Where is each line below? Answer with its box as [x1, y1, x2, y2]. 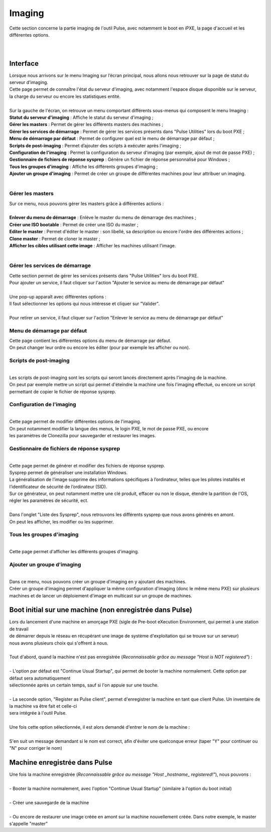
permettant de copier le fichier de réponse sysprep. [9, 389, 116, 395]
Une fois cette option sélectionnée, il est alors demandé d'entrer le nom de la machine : [9, 724, 190, 730]
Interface [9, 59, 39, 68]
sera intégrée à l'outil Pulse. [9, 710, 67, 716]
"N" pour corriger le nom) [9, 745, 63, 751]
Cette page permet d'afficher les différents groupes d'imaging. [9, 549, 139, 555]
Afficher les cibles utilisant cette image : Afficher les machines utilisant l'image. [9, 242, 176, 248]
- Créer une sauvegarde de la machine [9, 799, 89, 805]
